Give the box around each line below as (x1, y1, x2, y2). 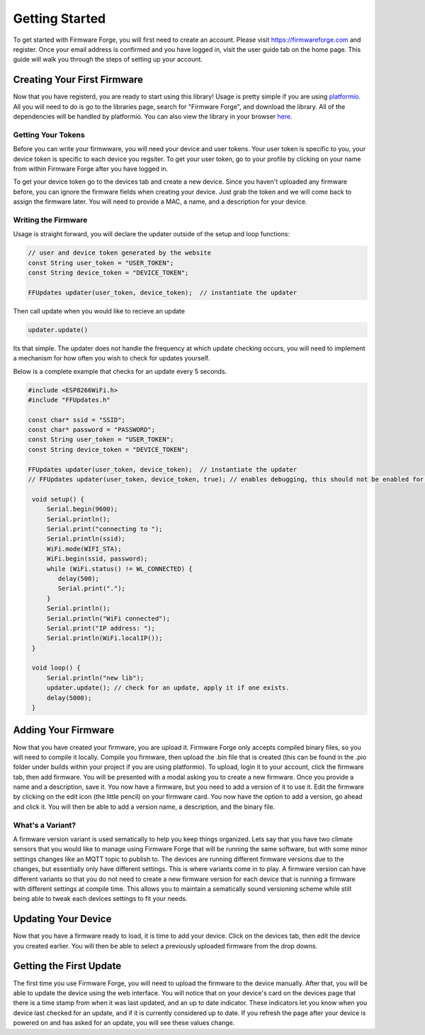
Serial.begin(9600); (46, 505, 118, 514)
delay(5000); (46, 694, 92, 702)
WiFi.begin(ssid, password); (46, 555, 148, 563)
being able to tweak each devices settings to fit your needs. (13, 895, 188, 903)
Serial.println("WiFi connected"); (46, 614, 170, 622)
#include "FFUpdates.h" (28, 396, 111, 404)
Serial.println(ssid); (46, 535, 125, 543)
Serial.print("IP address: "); (46, 624, 156, 632)
